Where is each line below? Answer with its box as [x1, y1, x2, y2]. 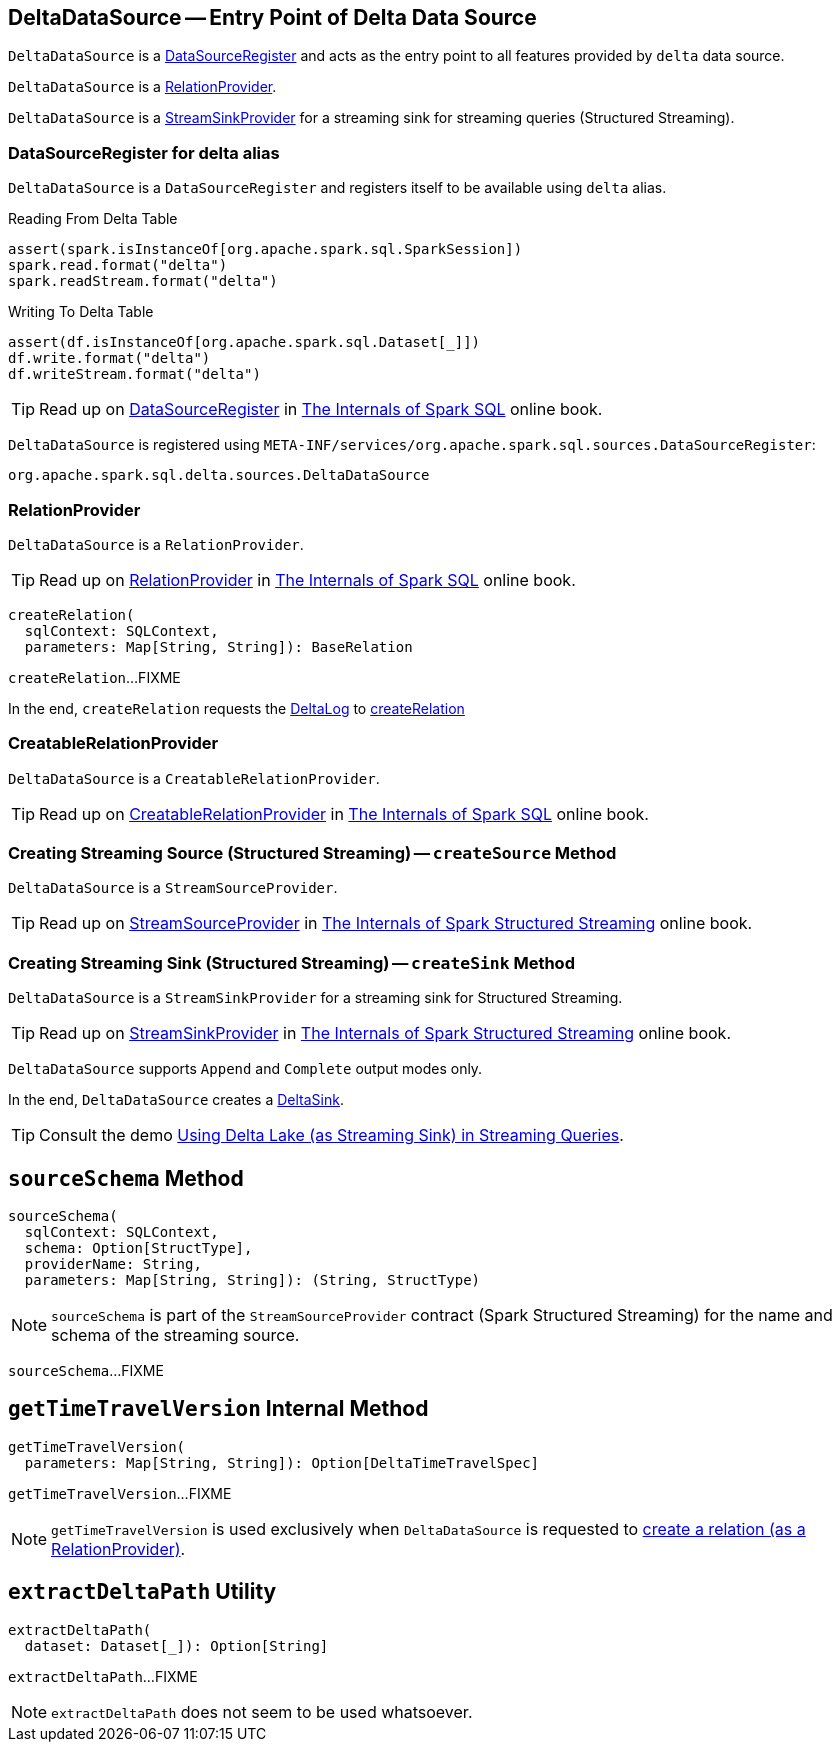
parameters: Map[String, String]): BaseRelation [24, 638, 413, 655]
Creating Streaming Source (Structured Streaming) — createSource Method [8, 843, 617, 864]
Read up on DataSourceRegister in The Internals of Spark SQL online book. [39, 399, 603, 420]
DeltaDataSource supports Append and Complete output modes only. [8, 1060, 483, 1078]
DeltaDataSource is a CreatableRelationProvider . [8, 769, 380, 787]
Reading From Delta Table [8, 210, 178, 228]
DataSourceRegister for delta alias [8, 142, 280, 163]
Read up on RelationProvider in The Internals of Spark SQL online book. [39, 569, 576, 590]
